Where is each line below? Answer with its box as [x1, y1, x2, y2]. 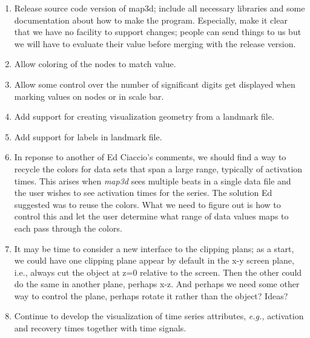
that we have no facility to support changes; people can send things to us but [14, 25, 302, 38]
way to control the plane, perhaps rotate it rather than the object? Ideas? [14, 289, 288, 302]
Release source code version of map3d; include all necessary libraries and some [14, 2, 305, 14]
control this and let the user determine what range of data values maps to [14, 210, 289, 223]
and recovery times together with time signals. [14, 322, 186, 334]
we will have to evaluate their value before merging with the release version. [14, 37, 296, 50]
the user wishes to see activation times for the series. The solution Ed [14, 186, 272, 199]
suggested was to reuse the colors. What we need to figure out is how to [14, 198, 281, 210]
